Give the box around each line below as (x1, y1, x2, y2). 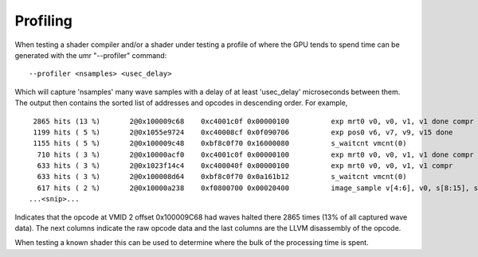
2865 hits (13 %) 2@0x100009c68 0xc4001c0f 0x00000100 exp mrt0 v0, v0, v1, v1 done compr (33, 116, 474, 126)
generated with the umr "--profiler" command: (14, 50, 167, 60)
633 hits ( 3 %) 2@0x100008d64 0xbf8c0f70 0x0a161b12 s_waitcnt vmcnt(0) (37, 172, 407, 181)
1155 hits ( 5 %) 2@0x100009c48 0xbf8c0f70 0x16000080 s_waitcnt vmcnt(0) (33, 139, 407, 148)
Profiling (14, 12, 73, 29)
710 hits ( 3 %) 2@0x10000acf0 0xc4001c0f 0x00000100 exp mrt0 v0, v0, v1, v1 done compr (37, 150, 474, 159)
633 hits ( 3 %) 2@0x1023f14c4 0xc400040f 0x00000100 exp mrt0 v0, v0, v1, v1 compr (37, 162, 453, 170)
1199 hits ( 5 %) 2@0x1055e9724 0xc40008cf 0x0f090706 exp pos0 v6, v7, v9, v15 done (33, 127, 453, 137)
